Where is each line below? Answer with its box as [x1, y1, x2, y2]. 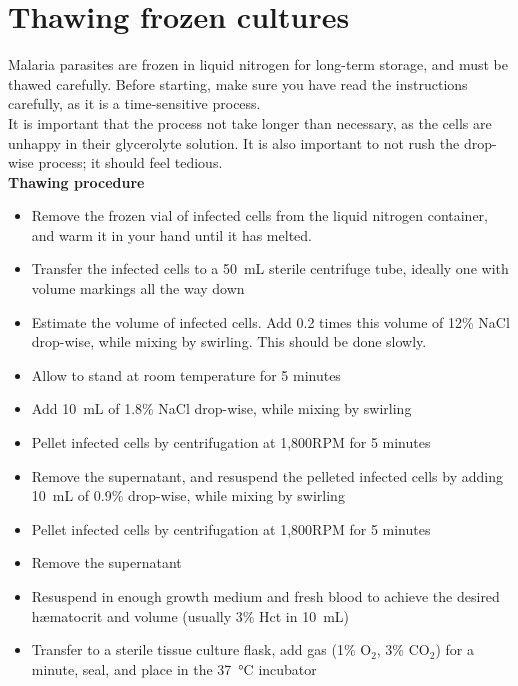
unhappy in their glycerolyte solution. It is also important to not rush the [8, 132, 460, 153]
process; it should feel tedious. [38, 152, 223, 173]
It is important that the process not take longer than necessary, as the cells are [8, 112, 492, 133]
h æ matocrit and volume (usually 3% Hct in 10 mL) [31, 605, 350, 626]
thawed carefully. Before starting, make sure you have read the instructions [8, 73, 468, 94]
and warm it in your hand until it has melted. [31, 224, 312, 245]
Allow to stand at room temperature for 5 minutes [31, 364, 341, 385]
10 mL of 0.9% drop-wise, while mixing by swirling [31, 485, 345, 506]
